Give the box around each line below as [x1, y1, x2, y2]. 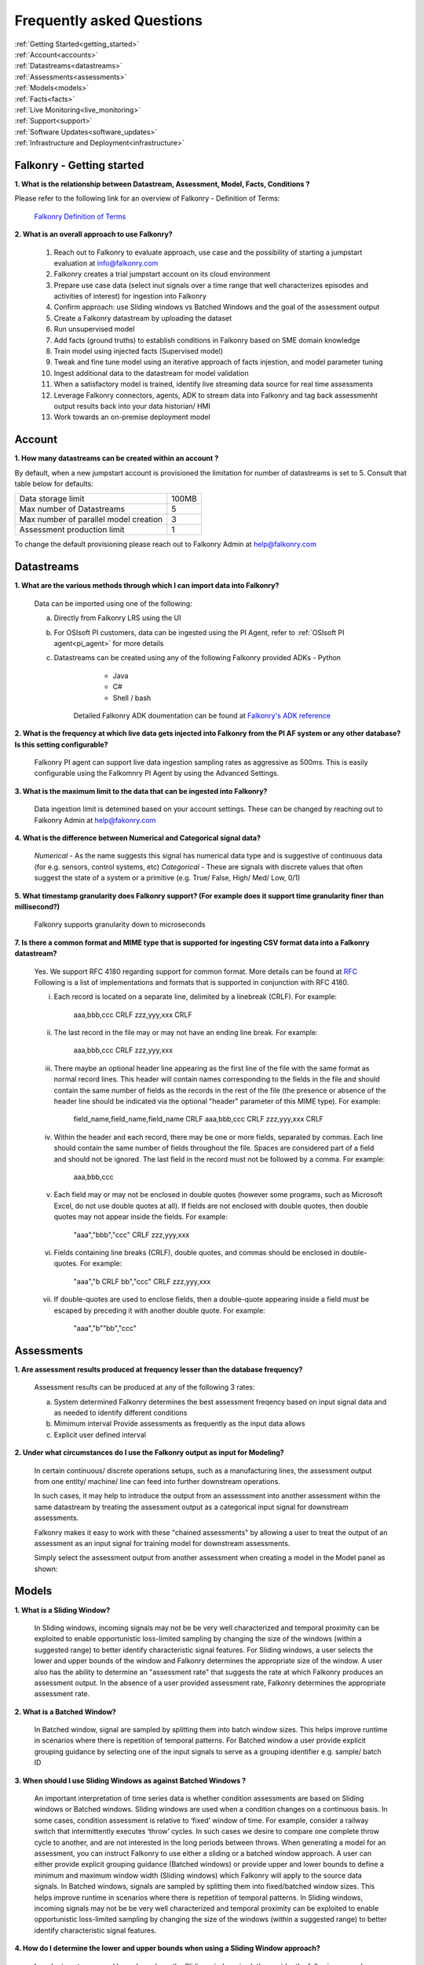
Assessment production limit [19, 524, 125, 535]
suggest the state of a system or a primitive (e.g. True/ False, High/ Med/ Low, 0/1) [34, 873, 301, 883]
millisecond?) [14, 902, 60, 911]
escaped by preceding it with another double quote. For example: [53, 1306, 266, 1315]
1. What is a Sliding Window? [14, 1605, 111, 1614]
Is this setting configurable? [14, 740, 108, 749]
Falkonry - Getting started [14, 158, 144, 172]
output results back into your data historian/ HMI [53, 402, 211, 410]
